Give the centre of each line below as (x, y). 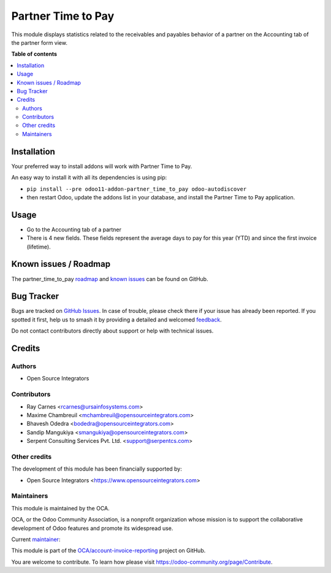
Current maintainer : (36, 539)
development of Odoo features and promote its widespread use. (92, 528)
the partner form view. (39, 42)
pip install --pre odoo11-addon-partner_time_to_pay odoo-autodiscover (137, 189)
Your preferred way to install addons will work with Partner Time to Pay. (102, 166)
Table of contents (34, 54)
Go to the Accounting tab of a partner (74, 229)
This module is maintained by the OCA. (60, 508)
